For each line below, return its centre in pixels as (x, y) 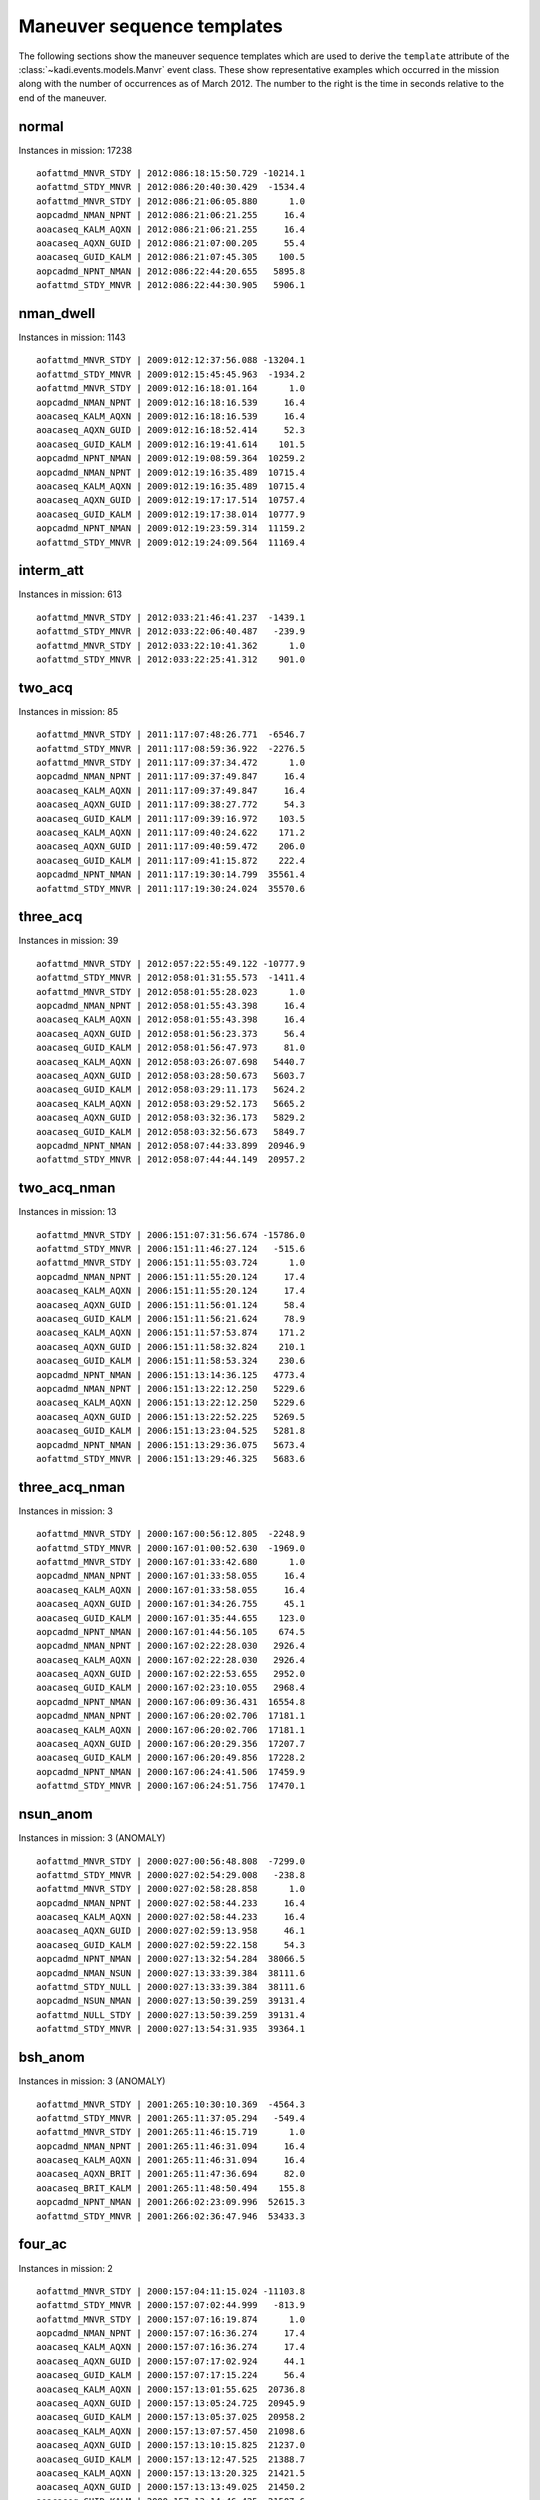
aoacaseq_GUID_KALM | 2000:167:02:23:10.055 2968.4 (170, 1688)
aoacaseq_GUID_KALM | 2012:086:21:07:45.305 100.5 (170, 257)
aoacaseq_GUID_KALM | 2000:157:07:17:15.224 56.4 (170, 2375)
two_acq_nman (67, 1188)
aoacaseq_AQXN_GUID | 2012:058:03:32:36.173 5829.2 (170, 1118)
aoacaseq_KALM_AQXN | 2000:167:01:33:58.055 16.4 (170, 1589)
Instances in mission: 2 (66, 2268)
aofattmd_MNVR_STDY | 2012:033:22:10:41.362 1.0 (170, 645)
